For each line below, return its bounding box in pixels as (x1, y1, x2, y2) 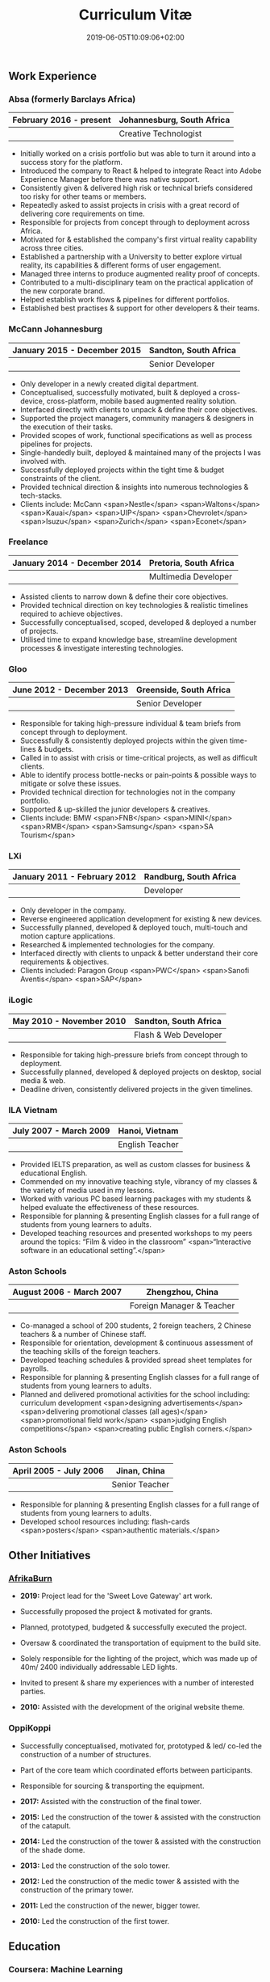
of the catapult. (19, 1820, 71, 1830)
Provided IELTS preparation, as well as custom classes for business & (19, 1160, 251, 1170)
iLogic (8, 994, 34, 1006)
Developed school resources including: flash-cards (19, 1516, 190, 1526)
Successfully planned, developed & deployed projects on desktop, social (19, 1067, 262, 1077)
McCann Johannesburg (8, 323, 103, 335)
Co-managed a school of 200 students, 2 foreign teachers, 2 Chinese (19, 1321, 251, 1330)
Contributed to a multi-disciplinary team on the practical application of (19, 277, 254, 288)
